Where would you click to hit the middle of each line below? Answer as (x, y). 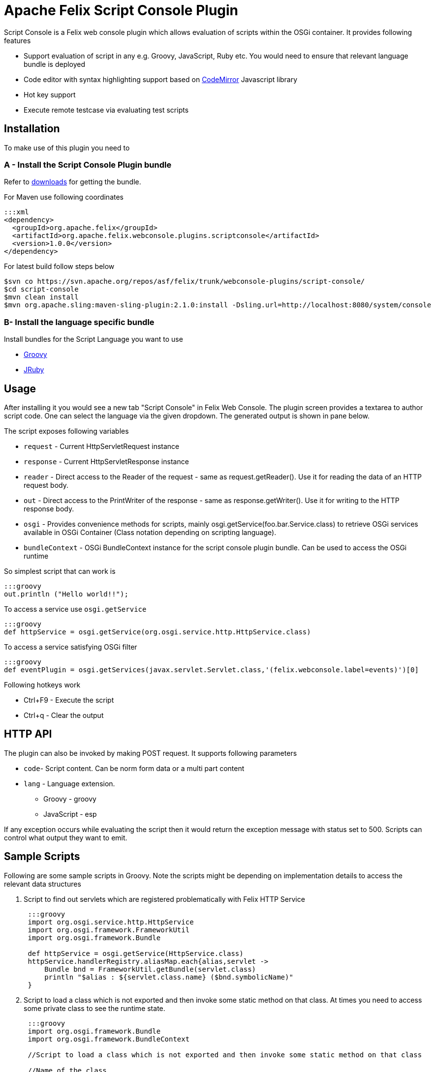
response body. (49, 508)
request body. (46, 485)
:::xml (16, 212)
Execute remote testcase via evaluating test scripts (106, 110)
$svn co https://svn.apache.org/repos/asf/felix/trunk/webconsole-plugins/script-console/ (185, 282)
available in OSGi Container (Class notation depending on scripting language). (150, 532)
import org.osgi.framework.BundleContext (109, 1039)
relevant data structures (43, 884)
